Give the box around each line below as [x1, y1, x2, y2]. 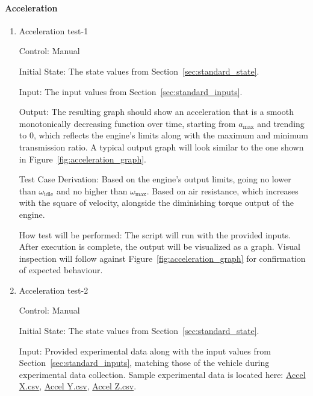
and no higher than [56, 184, 128, 197]
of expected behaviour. [19, 264, 103, 276]
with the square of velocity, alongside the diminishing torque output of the [19, 196, 294, 209]
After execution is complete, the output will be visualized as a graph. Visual [19, 240, 300, 253]
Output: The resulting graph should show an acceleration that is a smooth [19, 105, 294, 118]
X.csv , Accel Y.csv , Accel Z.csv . [19, 380, 137, 392]
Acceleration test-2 [19, 283, 88, 296]
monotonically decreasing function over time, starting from [19, 117, 236, 129]
